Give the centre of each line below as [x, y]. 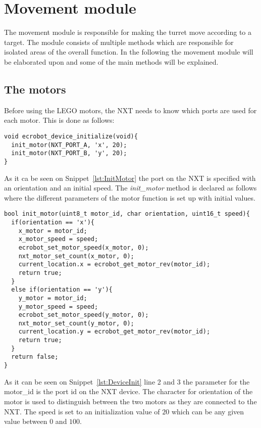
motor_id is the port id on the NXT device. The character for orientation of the [128, 391]
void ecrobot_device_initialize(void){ [71, 136]
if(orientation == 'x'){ [53, 222]
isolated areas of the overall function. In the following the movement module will [129, 52]
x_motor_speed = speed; [58, 239]
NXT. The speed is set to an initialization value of [82, 411]
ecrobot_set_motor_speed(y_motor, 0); [84, 315]
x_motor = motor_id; [53, 231]
